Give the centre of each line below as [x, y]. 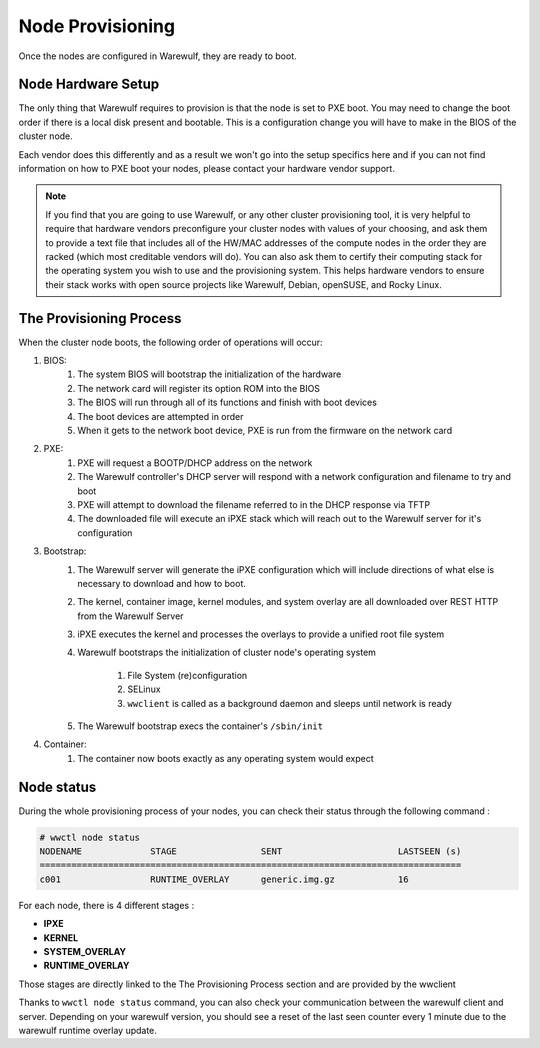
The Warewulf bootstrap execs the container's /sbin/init [200, 726]
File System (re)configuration [187, 675]
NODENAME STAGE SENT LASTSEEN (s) [250, 851]
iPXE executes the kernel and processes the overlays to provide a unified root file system [261, 634]
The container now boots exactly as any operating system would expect [225, 758]
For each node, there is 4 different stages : [106, 905]
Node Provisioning [96, 26]
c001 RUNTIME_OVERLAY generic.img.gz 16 [224, 879]
